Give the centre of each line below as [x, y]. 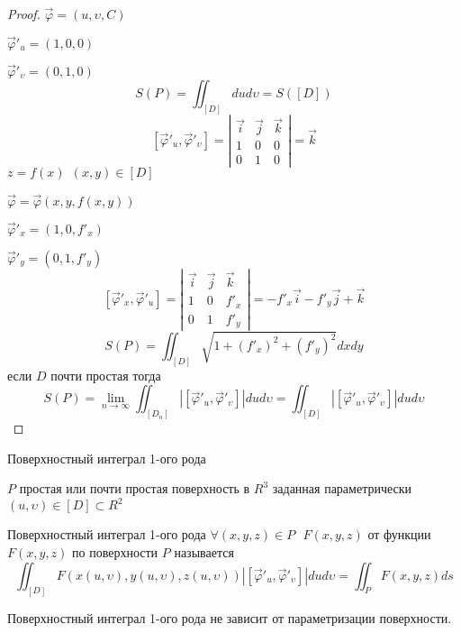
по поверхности [115, 552]
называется [204, 552]
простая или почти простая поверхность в [135, 488]
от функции [399, 534]
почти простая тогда [106, 375]
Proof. [24, 14]
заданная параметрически [342, 488]
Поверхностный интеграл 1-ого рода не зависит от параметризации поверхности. [230, 617]
